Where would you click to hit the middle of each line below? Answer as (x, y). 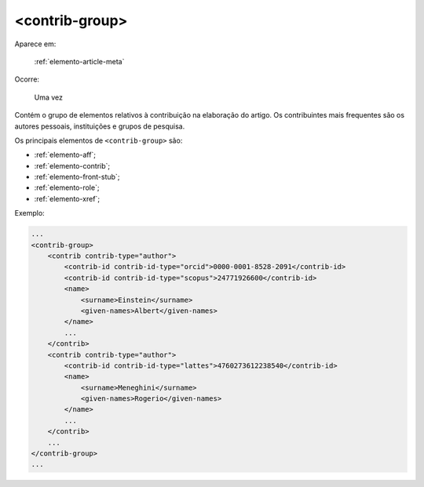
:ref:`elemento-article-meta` (79, 61)
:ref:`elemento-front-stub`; (77, 177)
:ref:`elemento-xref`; (67, 198)
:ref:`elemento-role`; (67, 187)
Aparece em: (35, 44)
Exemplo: (29, 213)
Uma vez (48, 97)
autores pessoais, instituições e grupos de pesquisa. (100, 126)
